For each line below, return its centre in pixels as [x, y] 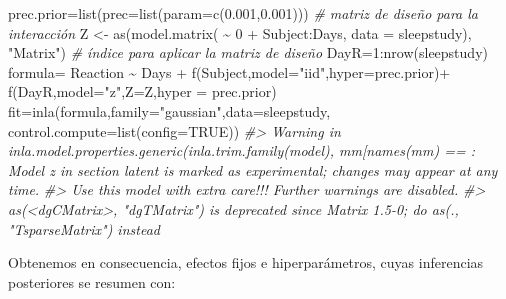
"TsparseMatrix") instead [84, 228]
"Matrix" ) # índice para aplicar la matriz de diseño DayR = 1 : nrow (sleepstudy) [248, 52]
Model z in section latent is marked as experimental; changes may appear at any [253, 169]
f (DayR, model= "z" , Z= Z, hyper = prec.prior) [142, 91]
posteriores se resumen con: [92, 281]
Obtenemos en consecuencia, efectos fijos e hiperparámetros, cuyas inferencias [246, 262]
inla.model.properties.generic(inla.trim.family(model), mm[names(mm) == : [242, 150]
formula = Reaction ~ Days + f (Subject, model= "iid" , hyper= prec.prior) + [229, 71]
